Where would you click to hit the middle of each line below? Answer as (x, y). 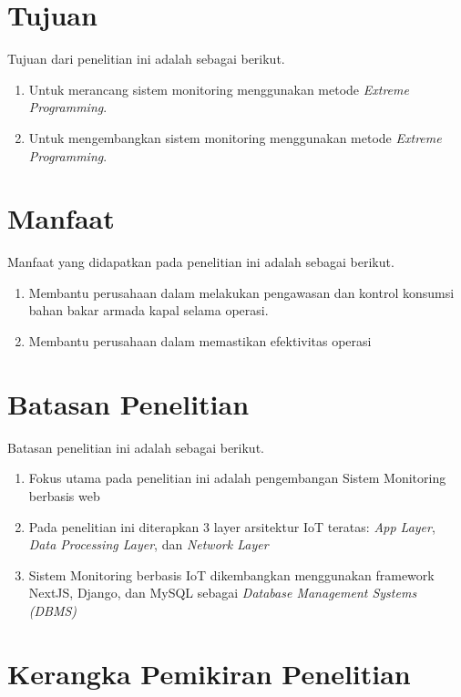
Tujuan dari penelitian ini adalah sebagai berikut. (146, 59)
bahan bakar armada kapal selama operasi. (149, 310)
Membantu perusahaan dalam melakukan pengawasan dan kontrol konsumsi (241, 292)
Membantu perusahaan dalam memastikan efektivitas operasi (200, 341)
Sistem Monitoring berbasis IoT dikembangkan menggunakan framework (231, 574)
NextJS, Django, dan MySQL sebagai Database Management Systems (223, 593)
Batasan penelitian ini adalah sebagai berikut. (136, 447)
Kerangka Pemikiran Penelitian (209, 673)
